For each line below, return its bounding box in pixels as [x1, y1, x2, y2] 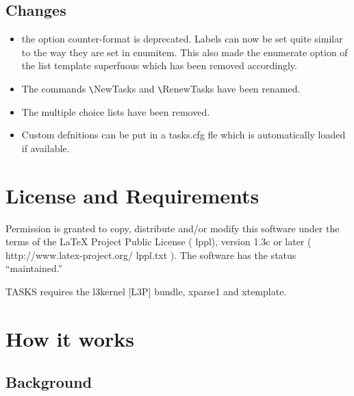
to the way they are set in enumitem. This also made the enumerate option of [21, 45, 348, 59]
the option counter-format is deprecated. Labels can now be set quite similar [21, 32, 343, 46]
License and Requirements [5, 181, 260, 209]
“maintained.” [5, 261, 63, 275]
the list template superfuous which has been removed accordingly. [21, 58, 297, 73]
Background [5, 371, 92, 393]
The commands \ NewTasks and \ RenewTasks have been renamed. [21, 81, 301, 95]
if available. [21, 140, 70, 155]
